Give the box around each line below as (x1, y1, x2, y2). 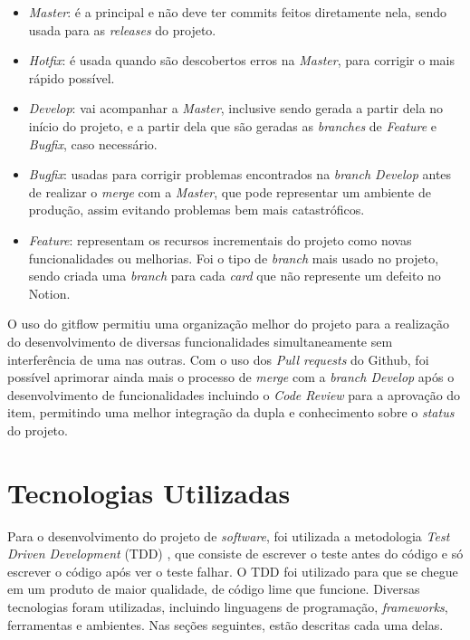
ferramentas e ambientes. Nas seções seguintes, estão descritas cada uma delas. (7, 615, 444, 634)
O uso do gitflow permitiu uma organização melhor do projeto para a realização (7, 314, 449, 333)
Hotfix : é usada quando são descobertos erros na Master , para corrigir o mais (28, 51, 455, 70)
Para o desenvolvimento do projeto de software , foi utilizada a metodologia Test (7, 526, 450, 545)
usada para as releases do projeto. (28, 20, 216, 39)
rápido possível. (28, 68, 115, 87)
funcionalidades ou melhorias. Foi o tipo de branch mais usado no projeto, (28, 248, 439, 267)
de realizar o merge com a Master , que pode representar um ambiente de (28, 182, 432, 201)
